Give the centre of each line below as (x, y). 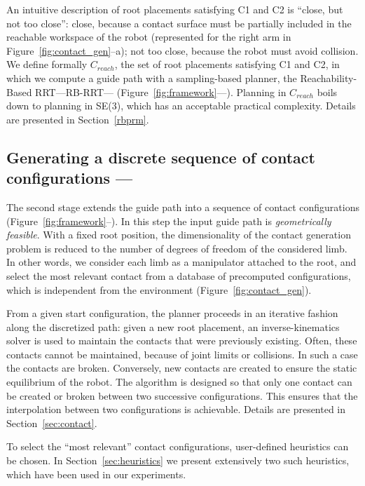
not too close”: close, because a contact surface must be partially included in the (179, 23)
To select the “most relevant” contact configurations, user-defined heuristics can (178, 446)
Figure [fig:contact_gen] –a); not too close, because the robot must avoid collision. (182, 50)
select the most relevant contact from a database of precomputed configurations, (179, 275)
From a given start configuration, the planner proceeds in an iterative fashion (172, 313)
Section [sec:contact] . (52, 423)
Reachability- (329, 77)
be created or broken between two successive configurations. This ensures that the (182, 395)
